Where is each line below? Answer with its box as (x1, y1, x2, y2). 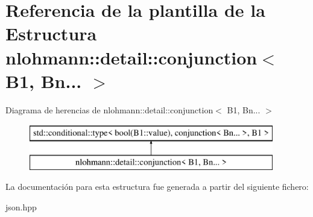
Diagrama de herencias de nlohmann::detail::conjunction (5, 103, 213, 116)
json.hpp (5, 201, 37, 213)
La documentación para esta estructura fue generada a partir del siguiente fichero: (5, 180, 309, 193)
